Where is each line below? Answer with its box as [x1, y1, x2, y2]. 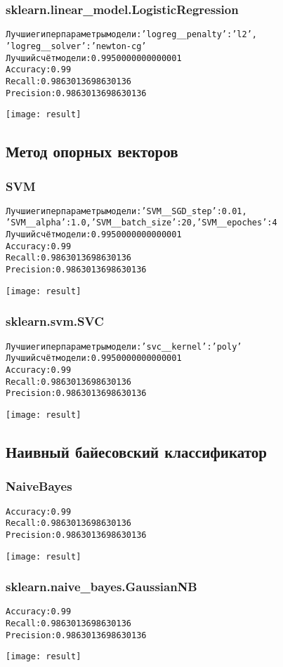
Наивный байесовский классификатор [6, 440, 267, 462]
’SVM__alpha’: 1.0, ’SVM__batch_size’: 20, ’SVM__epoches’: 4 [6, 218, 277, 228]
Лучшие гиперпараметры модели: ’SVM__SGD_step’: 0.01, [6, 206, 247, 216]
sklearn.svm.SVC [6, 312, 104, 330]
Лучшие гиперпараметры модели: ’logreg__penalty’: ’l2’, [6, 29, 257, 40]
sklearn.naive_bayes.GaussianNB [6, 578, 197, 595]
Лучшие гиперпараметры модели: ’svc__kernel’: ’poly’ [6, 341, 242, 352]
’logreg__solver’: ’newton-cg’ [6, 41, 147, 51]
